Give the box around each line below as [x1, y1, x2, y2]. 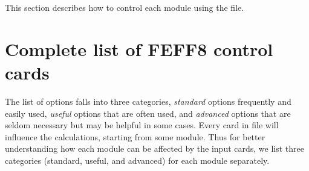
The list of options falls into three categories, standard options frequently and [5, 95, 291, 107]
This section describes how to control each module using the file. [5, 1, 244, 13]
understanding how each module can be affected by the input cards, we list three [5, 142, 304, 155]
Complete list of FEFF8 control [5, 36, 273, 61]
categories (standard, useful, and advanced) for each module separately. [5, 154, 270, 166]
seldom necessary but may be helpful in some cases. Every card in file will [5, 119, 279, 131]
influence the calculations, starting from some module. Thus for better [5, 130, 265, 143]
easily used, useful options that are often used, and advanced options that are [5, 107, 291, 119]
